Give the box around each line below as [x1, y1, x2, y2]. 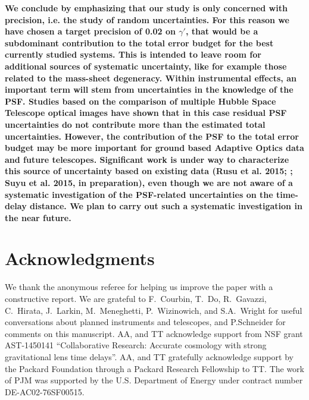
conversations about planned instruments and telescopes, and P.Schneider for [5, 316, 286, 328]
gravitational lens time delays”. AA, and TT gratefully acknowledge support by [5, 350, 294, 363]
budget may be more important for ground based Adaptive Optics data [5, 141, 304, 154]
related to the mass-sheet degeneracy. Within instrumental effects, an [5, 71, 296, 84]
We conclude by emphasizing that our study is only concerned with [5, 2, 288, 14]
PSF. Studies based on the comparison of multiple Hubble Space [5, 95, 276, 107]
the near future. [5, 211, 71, 223]
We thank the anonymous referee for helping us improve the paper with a [5, 281, 273, 293]
